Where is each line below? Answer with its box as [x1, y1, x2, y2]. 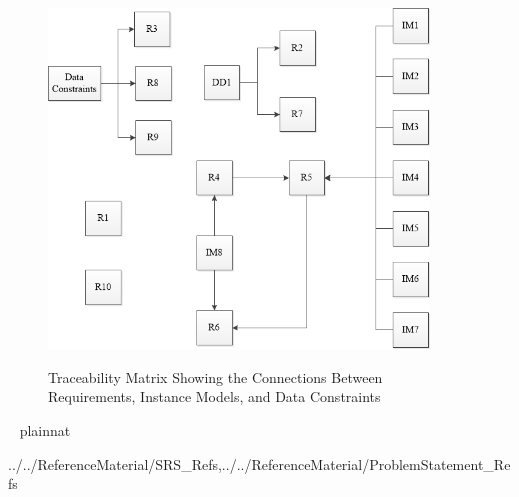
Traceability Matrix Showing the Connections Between [48, 366, 383, 387]
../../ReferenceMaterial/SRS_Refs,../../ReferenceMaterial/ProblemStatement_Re [8, 453, 511, 474]
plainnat [19, 420, 71, 441]
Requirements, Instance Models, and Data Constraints [48, 386, 381, 407]
